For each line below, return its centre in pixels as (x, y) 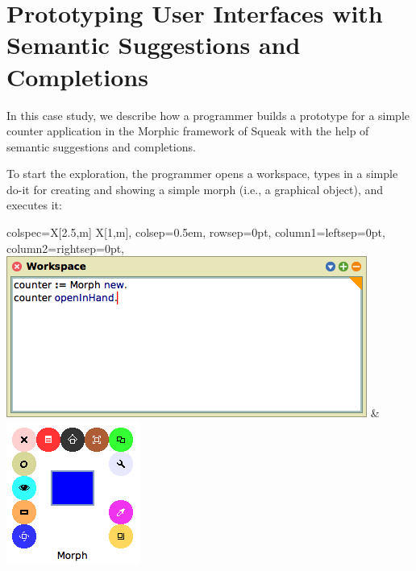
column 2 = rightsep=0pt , (66, 248)
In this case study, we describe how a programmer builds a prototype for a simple (208, 115)
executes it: (34, 205)
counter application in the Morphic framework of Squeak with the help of (188, 131)
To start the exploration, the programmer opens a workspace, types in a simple (202, 174)
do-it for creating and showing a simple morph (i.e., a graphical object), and (195, 189)
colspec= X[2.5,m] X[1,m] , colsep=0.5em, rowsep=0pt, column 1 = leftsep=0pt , (196, 232)
